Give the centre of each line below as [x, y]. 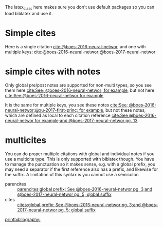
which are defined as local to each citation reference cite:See [66, 115]
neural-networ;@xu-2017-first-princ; [42, 110]
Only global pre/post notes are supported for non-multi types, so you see [78, 85]
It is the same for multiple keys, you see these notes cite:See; [66, 105]
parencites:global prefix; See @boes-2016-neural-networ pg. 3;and [85, 189]
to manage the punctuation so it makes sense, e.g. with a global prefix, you [80, 164]
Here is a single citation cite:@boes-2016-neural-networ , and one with [75, 46]
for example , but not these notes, [113, 110]
